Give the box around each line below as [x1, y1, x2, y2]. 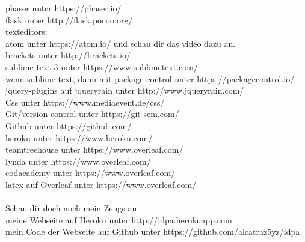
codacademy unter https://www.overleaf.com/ [5, 166, 176, 179]
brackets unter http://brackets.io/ [5, 49, 131, 61]
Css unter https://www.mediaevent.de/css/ [5, 95, 165, 108]
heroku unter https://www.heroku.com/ [5, 131, 153, 144]
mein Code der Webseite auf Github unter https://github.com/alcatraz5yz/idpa [5, 225, 300, 238]
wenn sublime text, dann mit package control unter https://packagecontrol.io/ [5, 72, 295, 85]
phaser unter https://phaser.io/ [5, 2, 122, 14]
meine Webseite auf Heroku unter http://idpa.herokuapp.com [5, 213, 232, 226]
